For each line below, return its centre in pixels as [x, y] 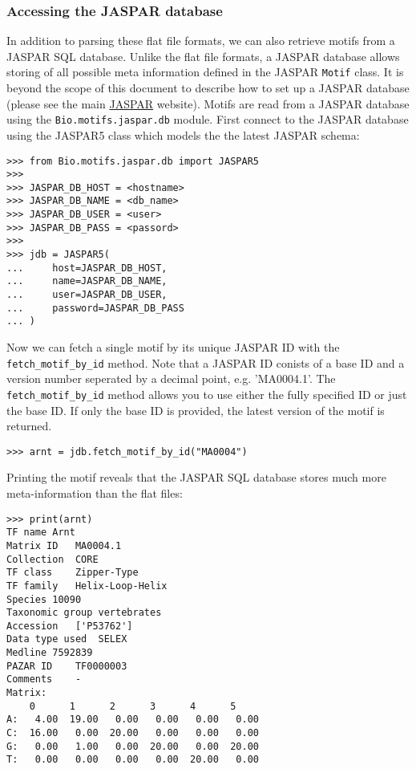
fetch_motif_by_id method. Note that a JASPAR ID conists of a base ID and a [206, 362]
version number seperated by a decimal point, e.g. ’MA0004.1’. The [171, 378]
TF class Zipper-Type [73, 573]
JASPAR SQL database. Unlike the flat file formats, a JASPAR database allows [203, 56]
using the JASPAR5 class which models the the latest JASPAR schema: [183, 134]
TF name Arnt [41, 533]
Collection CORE [53, 559]
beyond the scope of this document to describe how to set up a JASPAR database [208, 88]
